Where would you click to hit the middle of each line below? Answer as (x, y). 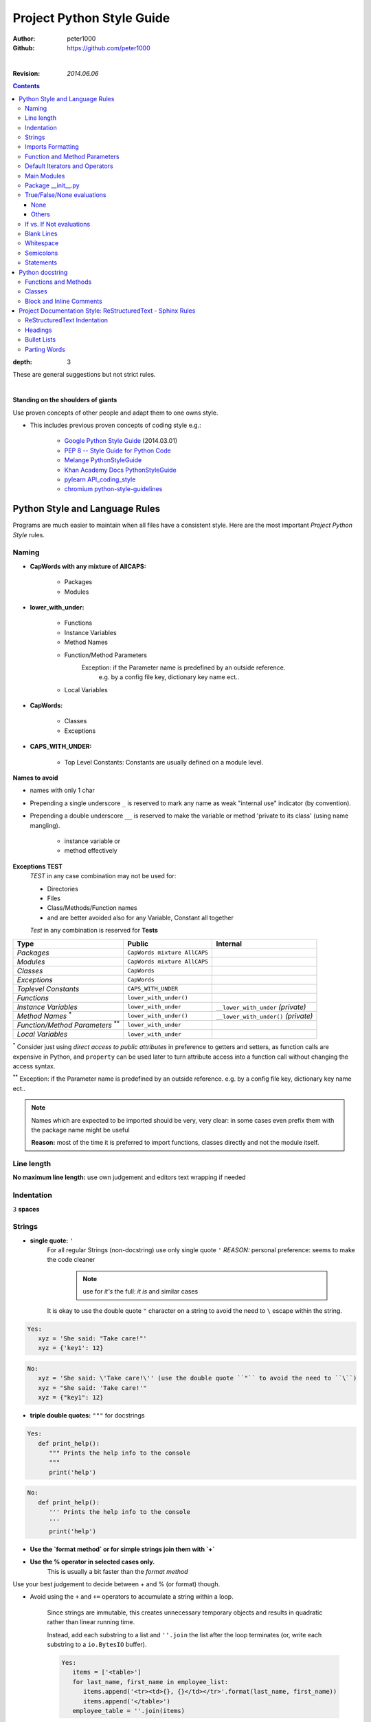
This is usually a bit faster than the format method (117, 1571)
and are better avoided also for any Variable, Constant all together (140, 917)
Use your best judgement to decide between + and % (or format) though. (116, 1584)
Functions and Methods (58, 282)
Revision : (26, 73)
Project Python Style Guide (91, 18)
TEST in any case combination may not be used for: (103, 876)
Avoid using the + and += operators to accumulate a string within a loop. (132, 1597)
